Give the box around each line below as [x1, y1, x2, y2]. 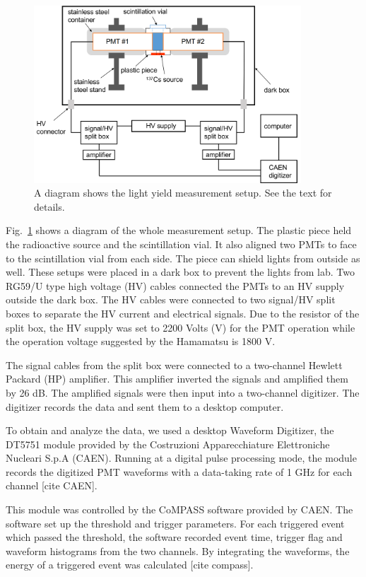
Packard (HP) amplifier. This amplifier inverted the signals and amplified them [6, 371, 348, 386]
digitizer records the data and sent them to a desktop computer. [6, 399, 284, 414]
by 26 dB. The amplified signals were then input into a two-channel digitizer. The [6, 385, 360, 400]
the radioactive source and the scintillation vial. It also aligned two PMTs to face [6, 236, 357, 251]
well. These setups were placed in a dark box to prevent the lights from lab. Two [6, 264, 355, 279]
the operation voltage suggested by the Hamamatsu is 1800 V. [6, 334, 276, 349]
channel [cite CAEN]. [6, 478, 98, 493]
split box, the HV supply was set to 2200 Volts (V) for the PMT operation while [6, 320, 355, 334]
